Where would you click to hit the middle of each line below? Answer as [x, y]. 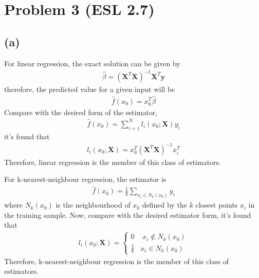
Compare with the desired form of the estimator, [81, 112]
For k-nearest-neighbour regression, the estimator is [85, 179]
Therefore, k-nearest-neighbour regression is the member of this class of [117, 261]
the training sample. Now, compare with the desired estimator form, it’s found [128, 215]
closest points [217, 205]
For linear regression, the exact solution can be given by [92, 63]
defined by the [164, 205]
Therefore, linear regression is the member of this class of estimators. [113, 162]
